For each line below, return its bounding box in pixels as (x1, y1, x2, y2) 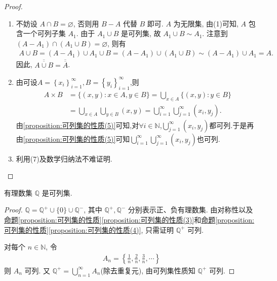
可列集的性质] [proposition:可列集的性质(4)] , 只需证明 (4, 224, 174, 235)
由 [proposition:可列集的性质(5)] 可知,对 (16, 119, 139, 130)
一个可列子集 (23, 28, 66, 39)
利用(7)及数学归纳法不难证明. (16, 153, 112, 164)
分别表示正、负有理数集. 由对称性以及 (128, 204, 253, 215)
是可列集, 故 (121, 28, 161, 39)
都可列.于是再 (209, 119, 254, 130)
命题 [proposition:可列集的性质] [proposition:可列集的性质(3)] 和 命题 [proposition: (4, 214, 254, 225)
